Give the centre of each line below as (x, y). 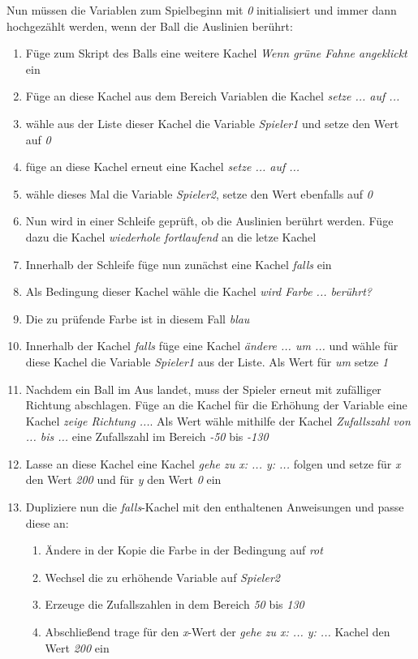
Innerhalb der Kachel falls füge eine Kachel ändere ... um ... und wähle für (212, 346)
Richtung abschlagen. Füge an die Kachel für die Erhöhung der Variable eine (216, 405)
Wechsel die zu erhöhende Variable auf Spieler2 (162, 577)
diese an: (47, 522)
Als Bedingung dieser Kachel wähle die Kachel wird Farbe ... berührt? (198, 291)
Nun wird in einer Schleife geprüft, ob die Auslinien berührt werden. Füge (209, 221)
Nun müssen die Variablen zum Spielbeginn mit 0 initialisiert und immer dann (202, 10)
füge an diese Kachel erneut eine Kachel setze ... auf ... (163, 167)
